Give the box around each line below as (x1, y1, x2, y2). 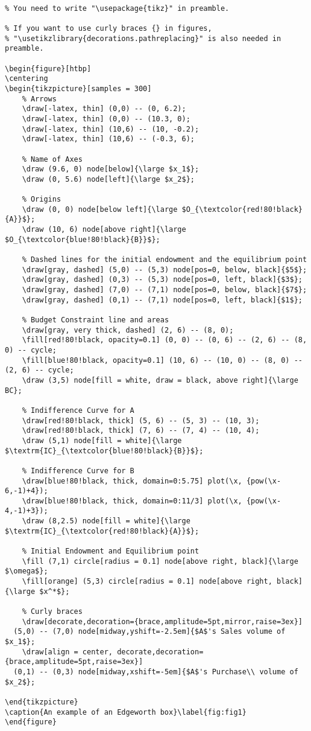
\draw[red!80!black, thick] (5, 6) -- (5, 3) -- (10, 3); (22, 416, 260, 425)
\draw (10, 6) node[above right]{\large (22, 225, 186, 234)
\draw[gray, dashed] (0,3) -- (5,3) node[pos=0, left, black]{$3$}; (22, 275, 303, 284)
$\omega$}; (5, 567, 48, 576)
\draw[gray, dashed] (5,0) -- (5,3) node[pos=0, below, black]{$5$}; (22, 265, 307, 274)
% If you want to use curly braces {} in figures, (5, 24, 212, 33)
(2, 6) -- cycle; (5, 366, 74, 375)
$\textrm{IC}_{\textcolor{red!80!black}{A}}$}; (5, 526, 199, 535)
